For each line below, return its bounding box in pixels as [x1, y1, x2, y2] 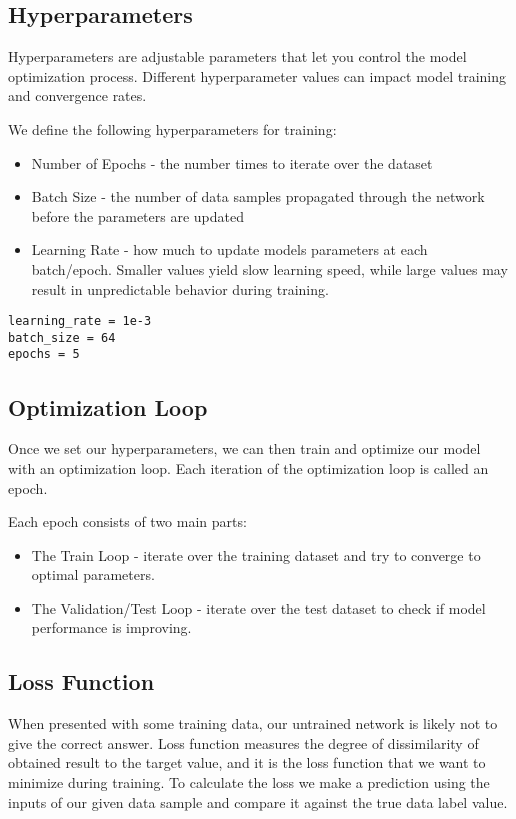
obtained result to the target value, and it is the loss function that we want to [8, 752, 486, 773]
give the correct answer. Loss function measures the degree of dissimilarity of [8, 732, 479, 753]
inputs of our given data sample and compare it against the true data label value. [8, 791, 508, 812]
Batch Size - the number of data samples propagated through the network [31, 186, 485, 207]
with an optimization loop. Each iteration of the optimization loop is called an [8, 457, 489, 478]
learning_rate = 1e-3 [8, 314, 152, 329]
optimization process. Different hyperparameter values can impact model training [8, 65, 507, 86]
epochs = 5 [8, 347, 80, 362]
